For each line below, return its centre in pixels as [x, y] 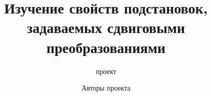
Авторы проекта [106, 88]
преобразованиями [106, 47]
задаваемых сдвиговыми [106, 27]
